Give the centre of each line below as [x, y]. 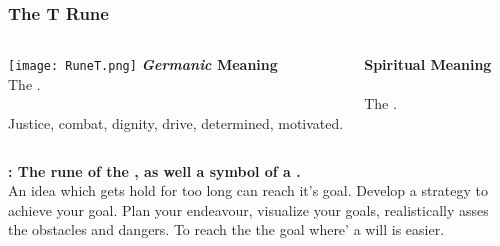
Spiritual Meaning [428, 64]
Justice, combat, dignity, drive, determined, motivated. [176, 123]
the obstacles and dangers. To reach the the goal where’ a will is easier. [226, 229]
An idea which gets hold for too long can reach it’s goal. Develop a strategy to [248, 190]
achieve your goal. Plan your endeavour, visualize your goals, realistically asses [248, 209]
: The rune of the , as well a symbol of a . [154, 170]
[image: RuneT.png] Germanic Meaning [143, 64]
